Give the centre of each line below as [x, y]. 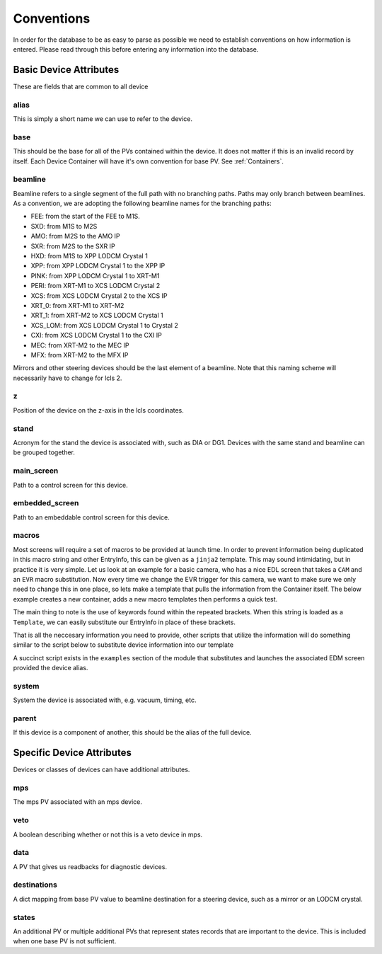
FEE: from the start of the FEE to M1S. [86, 217]
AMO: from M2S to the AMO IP [75, 236]
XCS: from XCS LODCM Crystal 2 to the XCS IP [99, 295]
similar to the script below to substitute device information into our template [123, 645]
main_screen [36, 471]
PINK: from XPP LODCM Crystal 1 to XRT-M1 [95, 275]
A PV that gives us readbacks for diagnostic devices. [90, 866]
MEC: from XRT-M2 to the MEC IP [80, 345]
